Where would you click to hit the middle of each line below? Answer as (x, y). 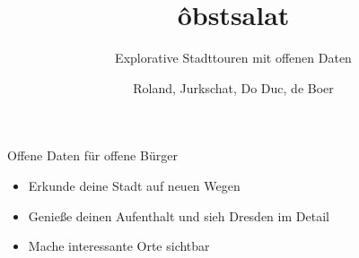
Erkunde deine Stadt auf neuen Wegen (134, 185)
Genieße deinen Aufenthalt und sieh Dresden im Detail (179, 215)
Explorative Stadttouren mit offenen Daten (233, 58)
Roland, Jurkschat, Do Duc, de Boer (233, 87)
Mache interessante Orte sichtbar (119, 246)
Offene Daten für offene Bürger (92, 155)
